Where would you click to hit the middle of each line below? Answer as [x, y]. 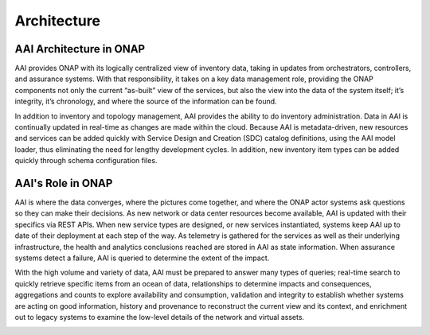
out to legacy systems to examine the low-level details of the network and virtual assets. [160, 317]
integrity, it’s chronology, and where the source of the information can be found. [146, 101]
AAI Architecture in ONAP [80, 49]
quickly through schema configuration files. [86, 161]
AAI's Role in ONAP [64, 183]
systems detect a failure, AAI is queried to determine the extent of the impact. [142, 258]
